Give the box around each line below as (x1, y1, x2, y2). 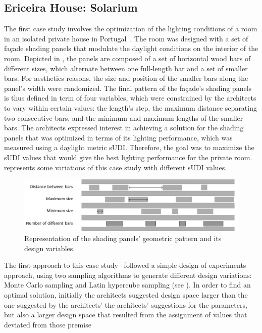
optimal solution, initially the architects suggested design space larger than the (4, 289, 248, 300)
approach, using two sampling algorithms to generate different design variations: (4, 269, 252, 280)
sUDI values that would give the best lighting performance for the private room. (4, 152, 252, 162)
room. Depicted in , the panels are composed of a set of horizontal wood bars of (4, 53, 251, 63)
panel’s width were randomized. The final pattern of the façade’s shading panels (4, 82, 252, 93)
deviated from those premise (4, 319, 91, 329)
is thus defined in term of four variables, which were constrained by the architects (4, 92, 256, 103)
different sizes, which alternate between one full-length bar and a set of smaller (4, 63, 248, 73)
